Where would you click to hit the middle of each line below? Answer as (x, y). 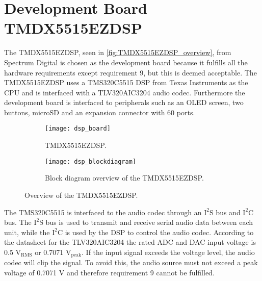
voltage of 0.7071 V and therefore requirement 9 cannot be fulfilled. (109, 272)
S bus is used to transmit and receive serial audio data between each (146, 222)
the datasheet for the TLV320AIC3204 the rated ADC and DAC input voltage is (130, 242)
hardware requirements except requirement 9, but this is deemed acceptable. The (130, 72)
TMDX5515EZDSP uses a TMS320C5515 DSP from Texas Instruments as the (126, 82)
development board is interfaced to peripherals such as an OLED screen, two (124, 102)
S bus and (225, 212)
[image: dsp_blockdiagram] (90, 161)
